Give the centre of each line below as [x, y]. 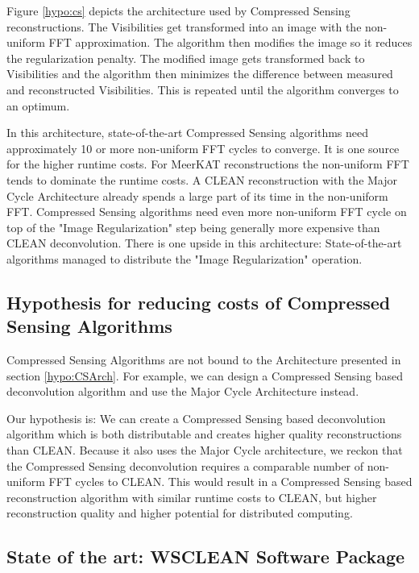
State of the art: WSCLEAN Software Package [206, 556]
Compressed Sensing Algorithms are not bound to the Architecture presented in [204, 360]
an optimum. [38, 105]
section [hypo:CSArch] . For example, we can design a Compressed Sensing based [205, 375]
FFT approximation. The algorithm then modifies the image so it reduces [230, 42]
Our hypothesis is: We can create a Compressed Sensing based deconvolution [196, 418]
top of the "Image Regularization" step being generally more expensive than [193, 227]
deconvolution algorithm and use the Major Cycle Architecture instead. [183, 391]
